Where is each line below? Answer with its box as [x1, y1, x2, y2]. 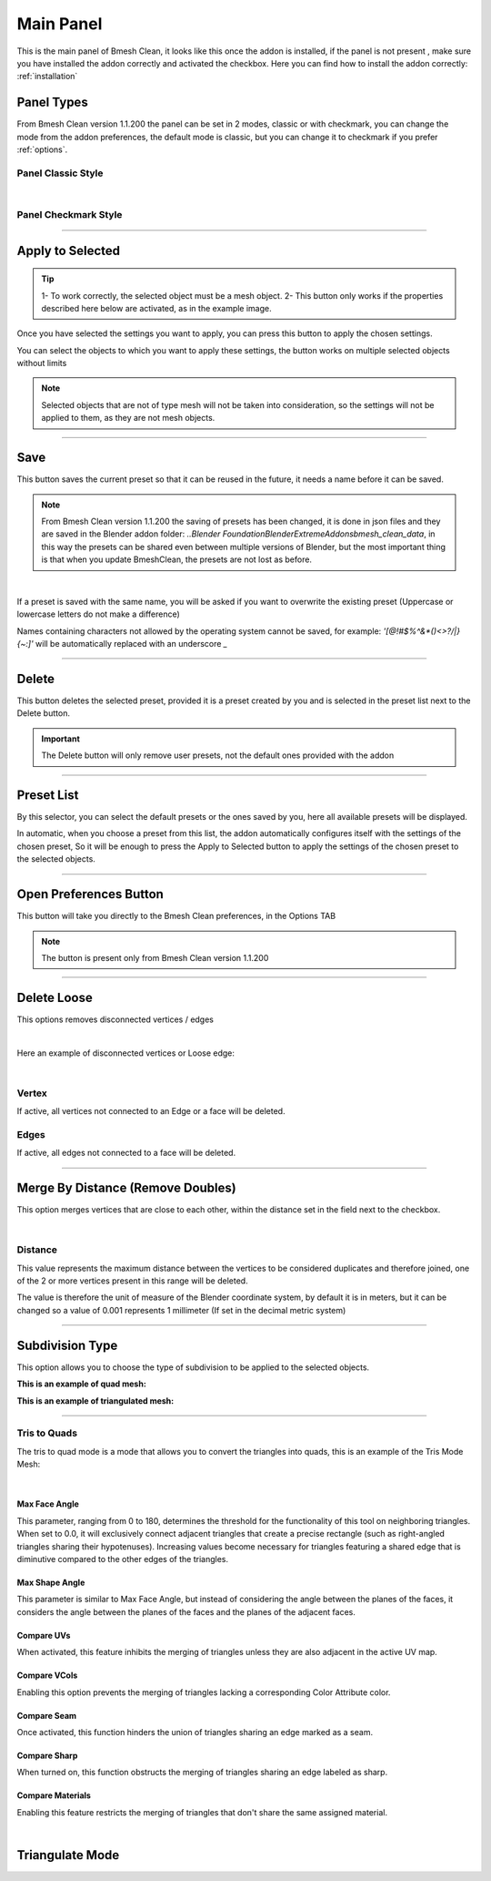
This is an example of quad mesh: [16, 1378, 147, 1389]
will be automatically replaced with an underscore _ [35, 639, 227, 649]
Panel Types [16, 95, 88, 110]
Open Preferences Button [16, 886, 164, 902]
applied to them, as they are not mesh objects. [41, 413, 215, 424]
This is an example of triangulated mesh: [16, 1395, 175, 1406]
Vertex [16, 1087, 47, 1099]
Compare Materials [16, 1790, 91, 1801]
